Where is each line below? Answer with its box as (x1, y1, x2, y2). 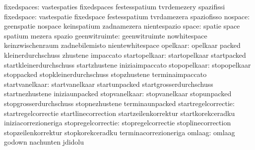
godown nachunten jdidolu (4, 137, 84, 147)
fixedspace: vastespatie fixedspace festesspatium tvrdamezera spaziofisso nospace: (4, 11, 250, 21)
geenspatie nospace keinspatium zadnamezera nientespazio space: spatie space (4, 21, 240, 31)
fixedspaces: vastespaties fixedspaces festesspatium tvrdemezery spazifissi (4, 1, 225, 11)
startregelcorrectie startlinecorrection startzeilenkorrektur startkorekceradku (4, 108, 235, 118)
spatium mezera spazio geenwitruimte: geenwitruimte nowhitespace (4, 30, 207, 40)
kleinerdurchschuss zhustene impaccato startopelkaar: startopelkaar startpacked (4, 49, 246, 60)
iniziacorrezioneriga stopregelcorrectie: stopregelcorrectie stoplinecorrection (4, 117, 231, 128)
